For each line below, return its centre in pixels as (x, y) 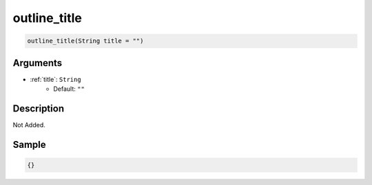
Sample (29, 144)
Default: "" (69, 89)
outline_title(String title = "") (85, 41)
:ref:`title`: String (56, 79)
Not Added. (29, 124)
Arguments (38, 63)
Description (39, 108)
